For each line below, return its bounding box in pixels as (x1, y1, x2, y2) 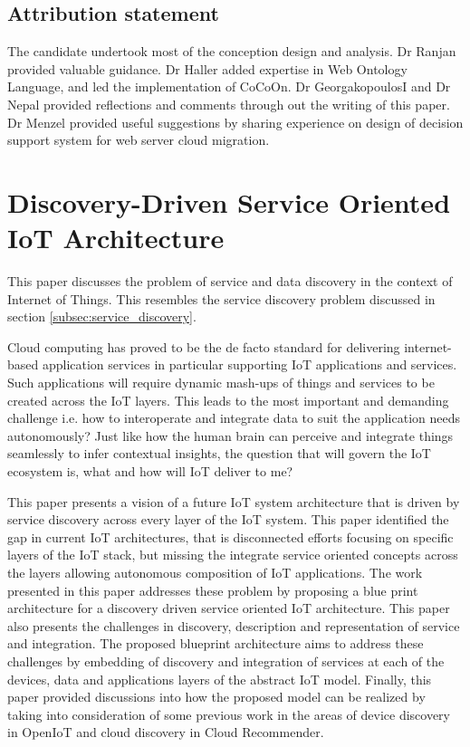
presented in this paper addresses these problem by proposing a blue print (7, 580, 418, 599)
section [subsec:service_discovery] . (7, 307, 197, 326)
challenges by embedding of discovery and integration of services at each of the (7, 651, 445, 670)
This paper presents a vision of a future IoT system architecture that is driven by (7, 492, 460, 511)
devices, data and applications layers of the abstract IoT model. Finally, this (7, 669, 432, 688)
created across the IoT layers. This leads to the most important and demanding (7, 390, 449, 409)
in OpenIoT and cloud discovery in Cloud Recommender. (7, 723, 324, 742)
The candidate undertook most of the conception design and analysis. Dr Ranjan (7, 42, 456, 61)
